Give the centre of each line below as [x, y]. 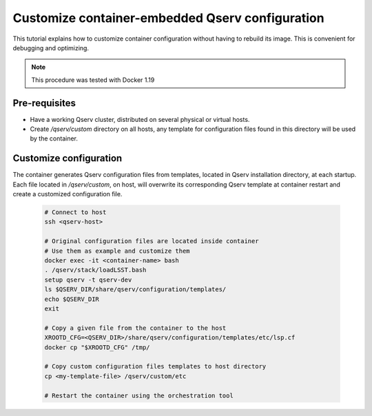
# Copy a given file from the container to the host [135, 328]
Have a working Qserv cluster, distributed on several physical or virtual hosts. [140, 119]
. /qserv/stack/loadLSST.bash [95, 270]
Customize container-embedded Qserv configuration [168, 18]
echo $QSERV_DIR [72, 299]
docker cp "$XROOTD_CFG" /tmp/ [97, 347]
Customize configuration [68, 158]
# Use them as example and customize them [117, 251]
